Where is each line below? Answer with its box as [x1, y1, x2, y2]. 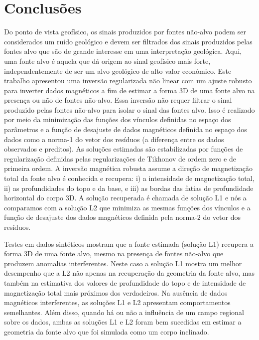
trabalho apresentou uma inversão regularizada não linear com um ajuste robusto [4, 75, 252, 86]
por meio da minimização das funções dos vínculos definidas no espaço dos [4, 114, 231, 125]
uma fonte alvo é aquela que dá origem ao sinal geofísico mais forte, [4, 55, 211, 66]
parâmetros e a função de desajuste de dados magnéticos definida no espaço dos [4, 124, 247, 135]
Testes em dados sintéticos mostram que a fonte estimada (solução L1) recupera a [4, 238, 254, 249]
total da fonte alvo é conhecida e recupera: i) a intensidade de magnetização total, [4, 173, 255, 183]
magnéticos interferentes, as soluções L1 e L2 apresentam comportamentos [4, 297, 231, 308]
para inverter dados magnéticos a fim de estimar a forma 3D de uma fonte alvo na [4, 85, 255, 95]
